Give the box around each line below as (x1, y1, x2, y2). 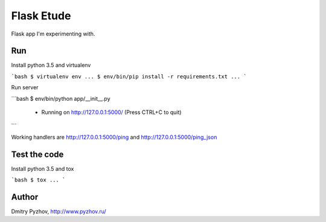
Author (11, 192, 39, 202)
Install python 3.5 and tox (11, 165, 74, 172)
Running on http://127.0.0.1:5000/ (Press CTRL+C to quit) (41, 109, 182, 116)
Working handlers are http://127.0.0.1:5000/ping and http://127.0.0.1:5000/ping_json (11, 133, 217, 141)
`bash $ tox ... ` (11, 177, 66, 183)
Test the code (11, 149, 64, 159)
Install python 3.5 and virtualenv (11, 62, 91, 69)
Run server (11, 84, 39, 91)
